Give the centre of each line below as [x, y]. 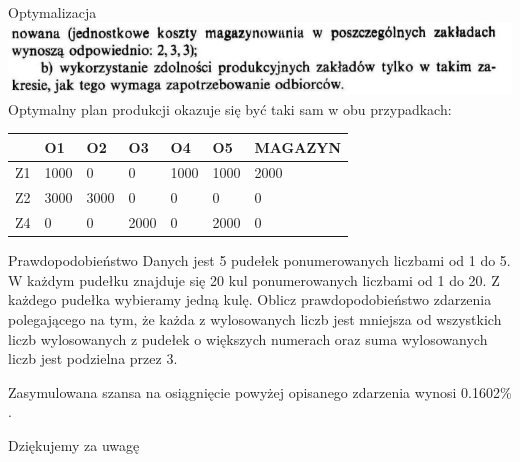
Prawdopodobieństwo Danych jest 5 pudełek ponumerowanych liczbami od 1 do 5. [259, 260]
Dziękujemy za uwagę [74, 444]
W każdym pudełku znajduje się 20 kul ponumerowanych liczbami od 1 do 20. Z [254, 279]
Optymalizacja [52, 12]
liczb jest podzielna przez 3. [93, 358]
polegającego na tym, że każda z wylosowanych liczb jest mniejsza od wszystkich [255, 319]
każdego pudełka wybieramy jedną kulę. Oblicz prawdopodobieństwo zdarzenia [250, 299]
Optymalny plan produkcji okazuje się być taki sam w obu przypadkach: [230, 108]
